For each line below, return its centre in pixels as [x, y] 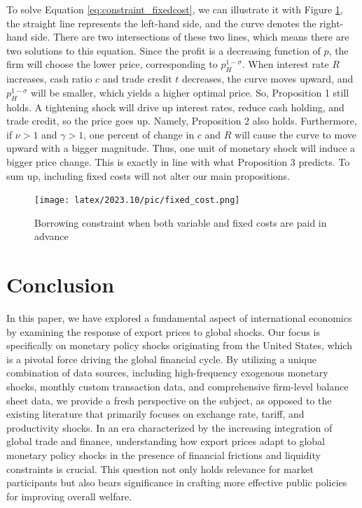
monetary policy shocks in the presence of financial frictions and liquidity [163, 455]
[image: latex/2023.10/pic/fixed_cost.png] [137, 200]
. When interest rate [285, 64]
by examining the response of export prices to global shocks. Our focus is [163, 331]
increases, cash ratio [49, 79]
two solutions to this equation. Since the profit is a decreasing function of [163, 50]
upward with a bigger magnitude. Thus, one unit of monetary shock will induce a [181, 148]
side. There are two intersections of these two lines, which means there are [190, 37]
